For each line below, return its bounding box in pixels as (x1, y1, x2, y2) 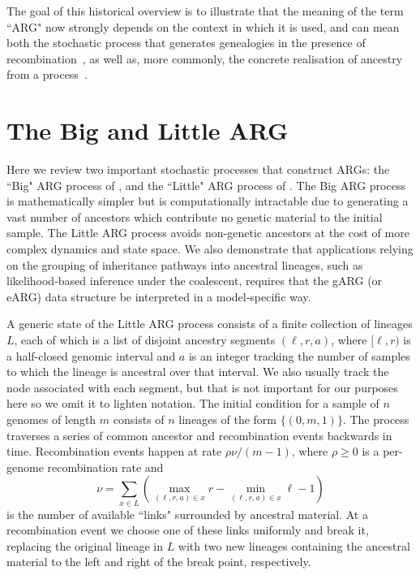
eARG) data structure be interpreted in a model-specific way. (6, 287, 311, 305)
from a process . (6, 66, 88, 83)
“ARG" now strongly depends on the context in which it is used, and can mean (6, 18, 400, 35)
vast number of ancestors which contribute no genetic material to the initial (6, 208, 383, 225)
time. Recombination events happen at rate (6, 443, 222, 460)
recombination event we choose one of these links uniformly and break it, (6, 521, 369, 538)
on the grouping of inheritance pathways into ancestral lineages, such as (6, 256, 363, 273)
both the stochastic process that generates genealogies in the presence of (6, 34, 366, 51)
